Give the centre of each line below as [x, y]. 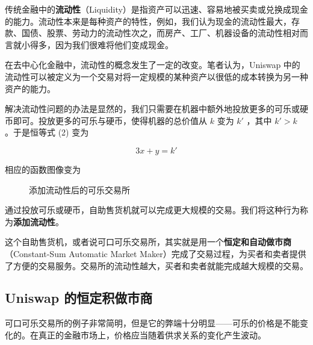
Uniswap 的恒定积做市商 [79, 298]
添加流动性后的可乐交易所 [79, 189]
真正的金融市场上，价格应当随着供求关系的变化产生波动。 [152, 334]
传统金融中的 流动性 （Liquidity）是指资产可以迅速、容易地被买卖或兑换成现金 [156, 9]
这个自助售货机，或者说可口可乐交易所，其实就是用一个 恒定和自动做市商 [148, 242]
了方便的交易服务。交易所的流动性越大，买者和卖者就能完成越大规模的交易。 [156, 265]
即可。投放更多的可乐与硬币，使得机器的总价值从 [110, 120]
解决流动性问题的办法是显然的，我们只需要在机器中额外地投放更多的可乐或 [152, 109]
